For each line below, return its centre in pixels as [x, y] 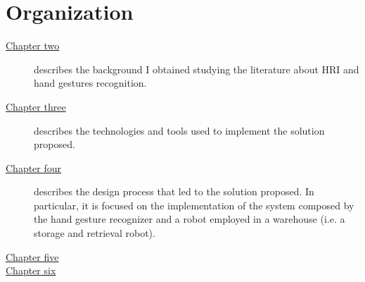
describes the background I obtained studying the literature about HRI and [197, 69]
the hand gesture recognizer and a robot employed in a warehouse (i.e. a [190, 219]
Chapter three [36, 106]
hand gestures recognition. [90, 83]
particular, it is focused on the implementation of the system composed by [194, 205]
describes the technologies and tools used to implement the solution [179, 130]
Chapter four [34, 167]
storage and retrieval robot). [95, 233]
